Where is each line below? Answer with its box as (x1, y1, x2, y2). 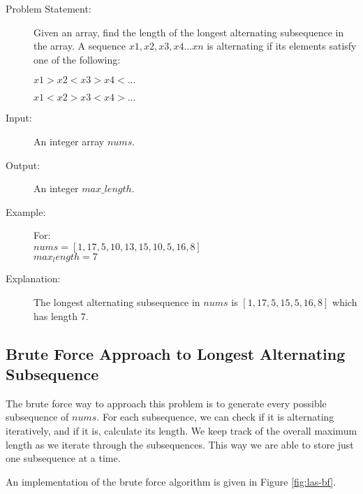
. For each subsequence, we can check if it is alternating (96, 409, 334, 424)
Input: (6, 110, 32, 125)
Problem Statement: (6, 1, 91, 15)
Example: (6, 204, 46, 219)
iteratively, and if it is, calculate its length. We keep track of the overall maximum (6, 423, 357, 437)
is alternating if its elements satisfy (207, 38, 357, 53)
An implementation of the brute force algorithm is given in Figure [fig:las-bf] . (6, 474, 336, 488)
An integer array (34, 133, 105, 148)
